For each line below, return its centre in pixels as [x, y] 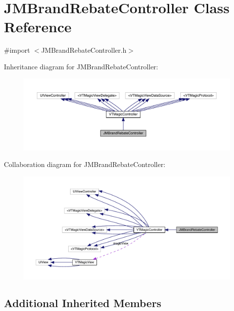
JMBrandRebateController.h [84, 50]
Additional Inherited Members [83, 302]
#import [17, 50]
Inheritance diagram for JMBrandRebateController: [81, 66]
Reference [38, 27]
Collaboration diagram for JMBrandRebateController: [85, 164]
